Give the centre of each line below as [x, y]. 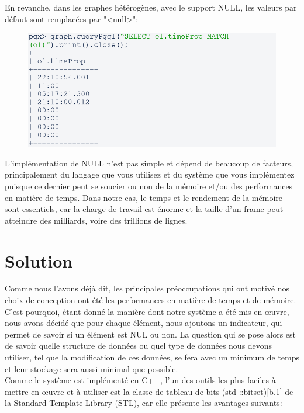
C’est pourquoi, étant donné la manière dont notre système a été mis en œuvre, [147, 311]
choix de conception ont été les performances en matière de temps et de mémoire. [151, 300]
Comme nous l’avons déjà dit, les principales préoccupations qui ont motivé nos [147, 288]
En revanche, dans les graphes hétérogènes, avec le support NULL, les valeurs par [151, 7]
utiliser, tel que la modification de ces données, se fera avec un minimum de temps [152, 357]
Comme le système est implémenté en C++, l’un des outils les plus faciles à [140, 380]
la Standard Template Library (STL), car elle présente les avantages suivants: [144, 403]
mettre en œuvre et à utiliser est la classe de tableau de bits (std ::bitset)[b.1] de [149, 391]
